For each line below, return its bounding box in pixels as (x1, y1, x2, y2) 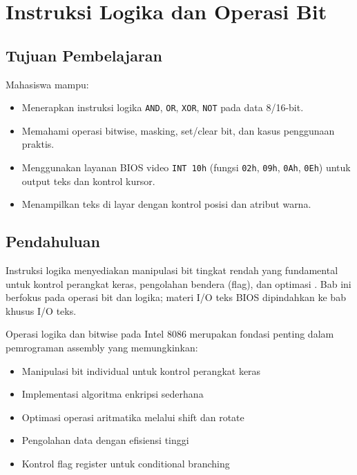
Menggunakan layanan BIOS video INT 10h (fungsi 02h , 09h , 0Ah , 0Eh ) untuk (21, 160, 351, 175)
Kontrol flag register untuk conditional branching (21, 456, 230, 470)
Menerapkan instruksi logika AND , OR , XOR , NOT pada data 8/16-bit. (21, 100, 304, 115)
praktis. (21, 137, 55, 151)
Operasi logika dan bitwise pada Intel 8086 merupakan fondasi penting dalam (6, 327, 334, 341)
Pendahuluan (6, 231, 100, 252)
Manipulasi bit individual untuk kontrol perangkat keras (21, 363, 261, 378)
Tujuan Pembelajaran (6, 44, 163, 66)
